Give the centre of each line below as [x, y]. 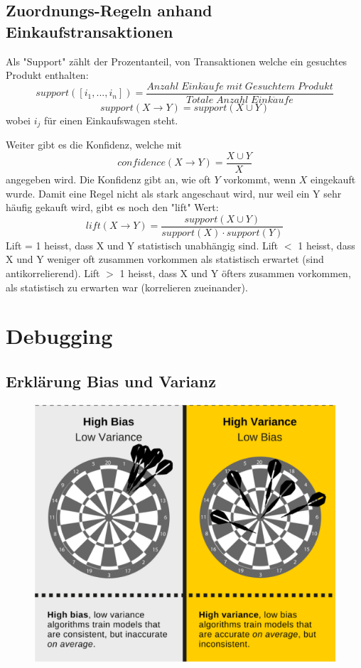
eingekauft [333, 179]
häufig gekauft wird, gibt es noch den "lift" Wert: [112, 207]
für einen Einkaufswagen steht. [111, 120]
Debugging [59, 336]
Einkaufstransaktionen [90, 31]
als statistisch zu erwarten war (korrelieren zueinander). [127, 287]
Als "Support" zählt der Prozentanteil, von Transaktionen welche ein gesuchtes [177, 61]
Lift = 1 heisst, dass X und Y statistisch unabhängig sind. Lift [142, 245]
